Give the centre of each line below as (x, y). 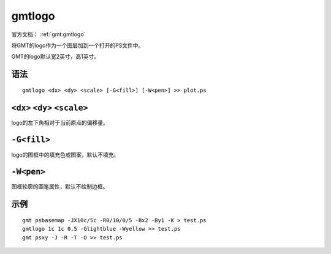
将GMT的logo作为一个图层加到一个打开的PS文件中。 (78, 45)
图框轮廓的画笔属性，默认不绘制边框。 (60, 187)
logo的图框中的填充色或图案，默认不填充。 (65, 155)
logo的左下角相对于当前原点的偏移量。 (60, 122)
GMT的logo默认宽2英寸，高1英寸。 (55, 57)
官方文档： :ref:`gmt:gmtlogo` (48, 34)
